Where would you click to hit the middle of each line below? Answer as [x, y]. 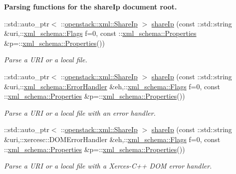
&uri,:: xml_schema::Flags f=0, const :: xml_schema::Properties [100, 33]
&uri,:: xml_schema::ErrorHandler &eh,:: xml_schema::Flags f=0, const [112, 86]
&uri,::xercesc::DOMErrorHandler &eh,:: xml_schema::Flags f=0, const [112, 139]
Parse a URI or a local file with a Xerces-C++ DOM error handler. [108, 166]
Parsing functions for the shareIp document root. [91, 6]
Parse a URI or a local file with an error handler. [80, 112]
